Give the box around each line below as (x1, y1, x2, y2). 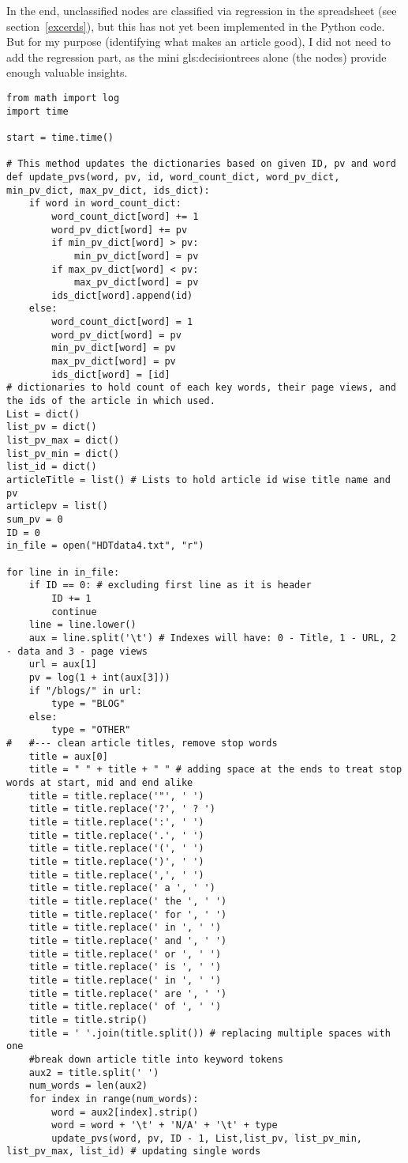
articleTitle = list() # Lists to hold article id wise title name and (6, 474, 391, 485)
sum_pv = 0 (6, 513, 63, 525)
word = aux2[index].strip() (51, 1106, 199, 1118)
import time (6, 105, 69, 117)
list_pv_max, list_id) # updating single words (6, 1146, 261, 1157)
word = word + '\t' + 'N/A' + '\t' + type (51, 1120, 278, 1131)
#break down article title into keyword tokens (28, 1053, 283, 1065)
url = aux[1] (28, 659, 97, 670)
